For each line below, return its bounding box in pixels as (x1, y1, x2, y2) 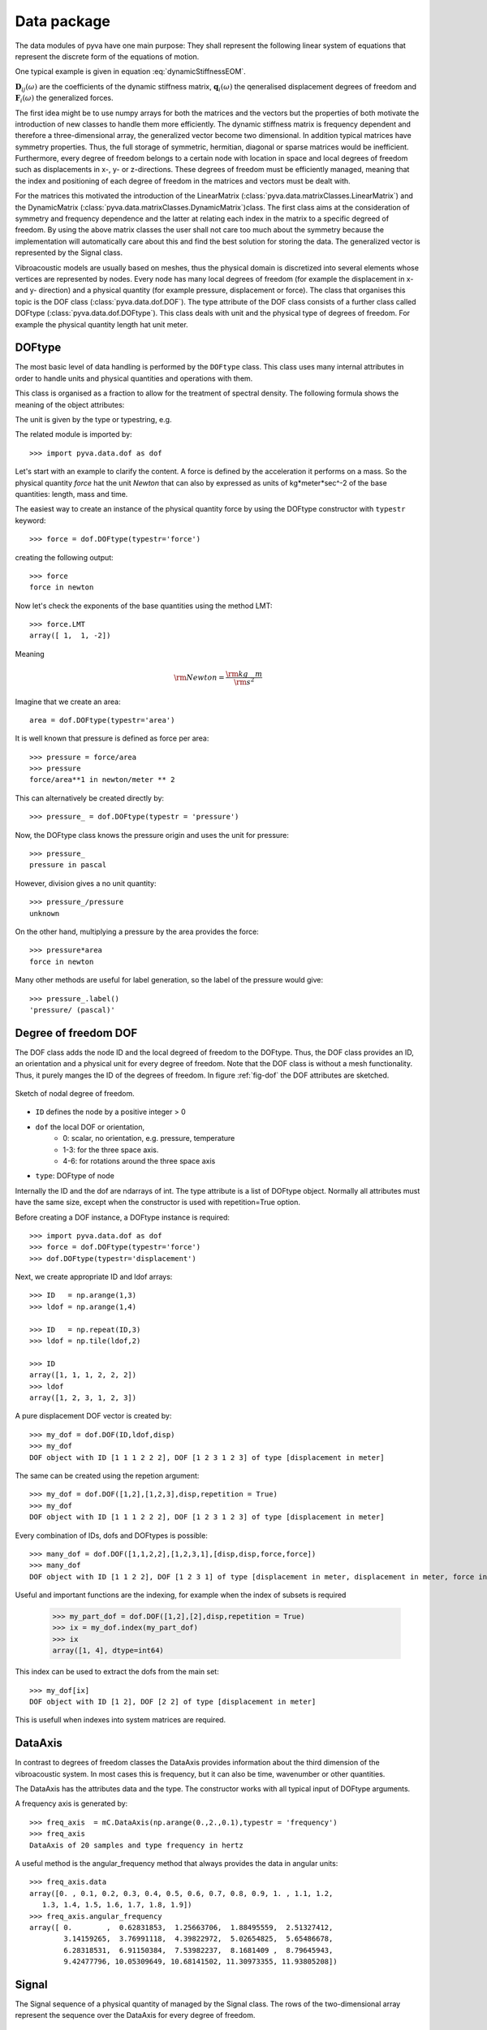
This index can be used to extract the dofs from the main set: (15, 1667, 219, 1677)
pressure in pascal (29, 861, 107, 870)
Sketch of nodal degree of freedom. (15, 1089, 136, 1098)
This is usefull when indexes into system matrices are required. (15, 1715, 226, 1725)
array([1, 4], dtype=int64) (52, 1646, 164, 1656)
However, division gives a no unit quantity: (15, 878, 157, 888)
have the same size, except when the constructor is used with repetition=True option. (15, 1198, 300, 1207)
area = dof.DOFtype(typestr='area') (29, 715, 175, 724)
